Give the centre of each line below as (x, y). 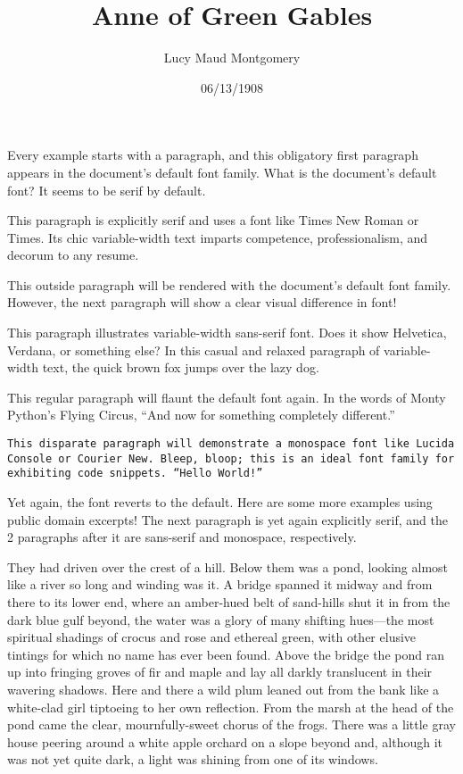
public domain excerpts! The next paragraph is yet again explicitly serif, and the (227, 519)
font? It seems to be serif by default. (107, 190)
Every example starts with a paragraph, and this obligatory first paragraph (213, 155)
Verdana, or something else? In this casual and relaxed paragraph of (194, 350)
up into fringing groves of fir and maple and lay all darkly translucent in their (220, 672)
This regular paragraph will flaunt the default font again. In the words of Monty (227, 397)
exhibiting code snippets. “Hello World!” (135, 474)
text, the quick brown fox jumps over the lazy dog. (181, 367)
